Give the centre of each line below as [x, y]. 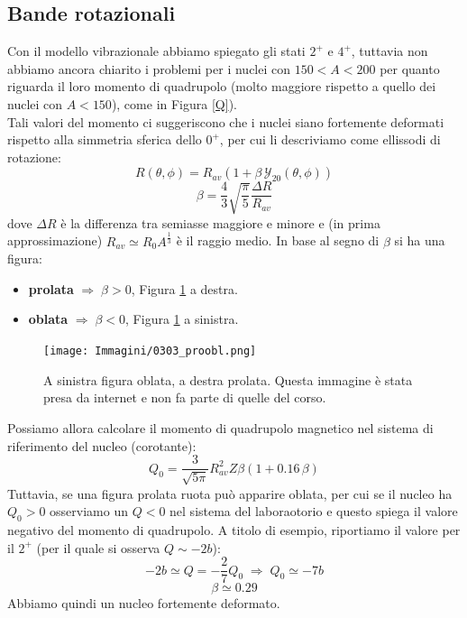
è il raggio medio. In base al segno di [278, 240]
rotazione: [34, 157]
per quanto [410, 68]
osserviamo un [89, 511]
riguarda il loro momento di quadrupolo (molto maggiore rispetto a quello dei [222, 86]
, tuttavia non [389, 51]
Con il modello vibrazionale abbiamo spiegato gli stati [156, 51]
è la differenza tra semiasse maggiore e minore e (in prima [220, 222]
